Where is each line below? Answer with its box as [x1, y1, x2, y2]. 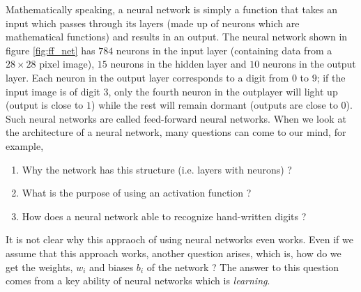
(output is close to [6, 98, 84, 112]
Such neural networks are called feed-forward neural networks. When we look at [6, 111, 346, 125]
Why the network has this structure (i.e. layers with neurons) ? [22, 162, 292, 176]
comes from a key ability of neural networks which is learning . [6, 273, 270, 288]
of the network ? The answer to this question [146, 259, 339, 274]
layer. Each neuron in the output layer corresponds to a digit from [6, 70, 289, 84]
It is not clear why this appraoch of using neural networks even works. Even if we [6, 232, 353, 247]
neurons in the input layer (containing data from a [116, 43, 332, 57]
